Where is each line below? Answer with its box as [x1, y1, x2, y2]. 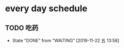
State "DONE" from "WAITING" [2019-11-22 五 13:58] [12, 38, 120, 43]
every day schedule [5, 3, 88, 14]
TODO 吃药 [5, 24, 38, 32]
